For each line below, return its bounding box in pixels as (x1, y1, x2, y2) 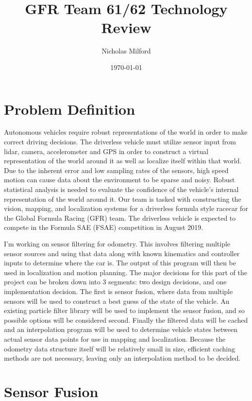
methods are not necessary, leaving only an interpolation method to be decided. (4, 353, 241, 363)
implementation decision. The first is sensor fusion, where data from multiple (4, 286, 233, 296)
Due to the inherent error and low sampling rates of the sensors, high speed (4, 165, 229, 175)
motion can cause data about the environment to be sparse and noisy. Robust (4, 174, 235, 185)
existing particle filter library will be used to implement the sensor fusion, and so (4, 305, 245, 315)
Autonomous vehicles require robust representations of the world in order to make (4, 127, 248, 137)
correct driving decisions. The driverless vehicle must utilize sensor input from (4, 137, 236, 147)
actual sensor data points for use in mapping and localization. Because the (4, 333, 226, 344)
